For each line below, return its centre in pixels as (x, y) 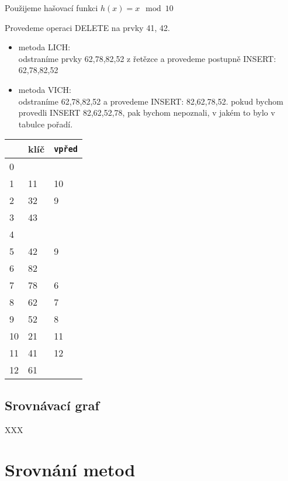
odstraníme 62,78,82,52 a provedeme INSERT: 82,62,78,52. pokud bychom (151, 101)
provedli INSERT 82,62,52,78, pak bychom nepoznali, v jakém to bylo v (147, 113)
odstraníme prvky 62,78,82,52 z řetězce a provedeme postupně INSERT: (147, 58)
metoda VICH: (45, 89)
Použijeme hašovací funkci (51, 8)
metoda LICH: (44, 47)
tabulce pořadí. (46, 124)
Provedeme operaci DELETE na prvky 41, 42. (87, 27)
